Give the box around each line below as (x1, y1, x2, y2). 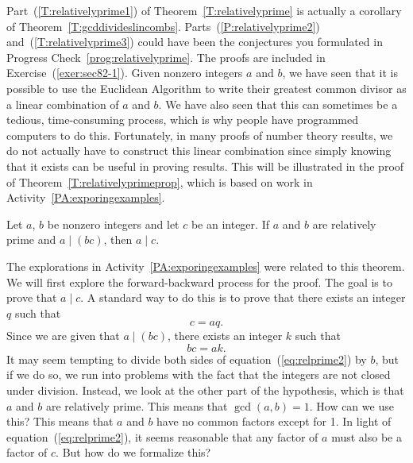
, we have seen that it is (282, 64, 398, 81)
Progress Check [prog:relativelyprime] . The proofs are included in (6, 48, 326, 65)
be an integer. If (191, 215, 269, 232)
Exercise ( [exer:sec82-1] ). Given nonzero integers (6, 64, 243, 81)
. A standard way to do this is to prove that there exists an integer (80, 289, 406, 306)
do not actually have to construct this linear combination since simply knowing (6, 142, 392, 159)
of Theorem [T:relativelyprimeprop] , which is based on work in (6, 173, 313, 190)
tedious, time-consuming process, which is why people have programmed (6, 111, 359, 128)
